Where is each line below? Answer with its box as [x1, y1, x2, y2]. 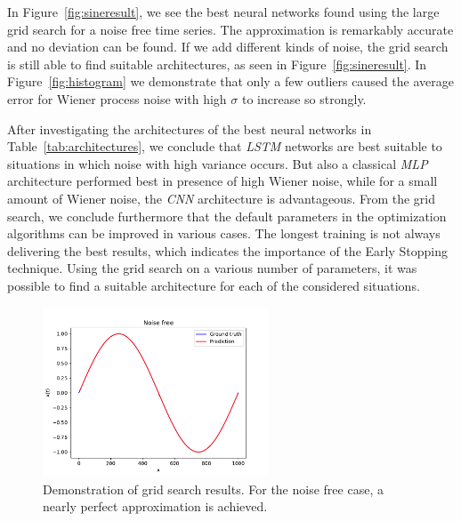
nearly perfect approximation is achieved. [43, 497, 268, 516]
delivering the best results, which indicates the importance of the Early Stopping [7, 241, 448, 260]
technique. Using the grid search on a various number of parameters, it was [7, 259, 417, 277]
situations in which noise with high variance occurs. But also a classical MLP [7, 154, 428, 172]
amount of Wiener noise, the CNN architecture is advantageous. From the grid [7, 188, 436, 207]
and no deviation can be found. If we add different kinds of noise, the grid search [7, 37, 449, 56]
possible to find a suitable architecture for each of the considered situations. [7, 276, 420, 294]
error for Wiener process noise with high [7, 89, 227, 108]
